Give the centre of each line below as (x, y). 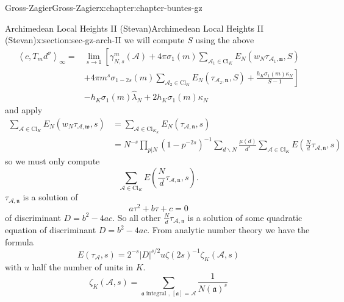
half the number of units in (83, 266)
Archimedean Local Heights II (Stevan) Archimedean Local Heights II (134, 28)
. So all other (137, 217)
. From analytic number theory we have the (228, 230)
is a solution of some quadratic (245, 217)
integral (156, 294)
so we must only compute (52, 160)
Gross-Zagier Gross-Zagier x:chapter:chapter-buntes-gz (104, 7)
